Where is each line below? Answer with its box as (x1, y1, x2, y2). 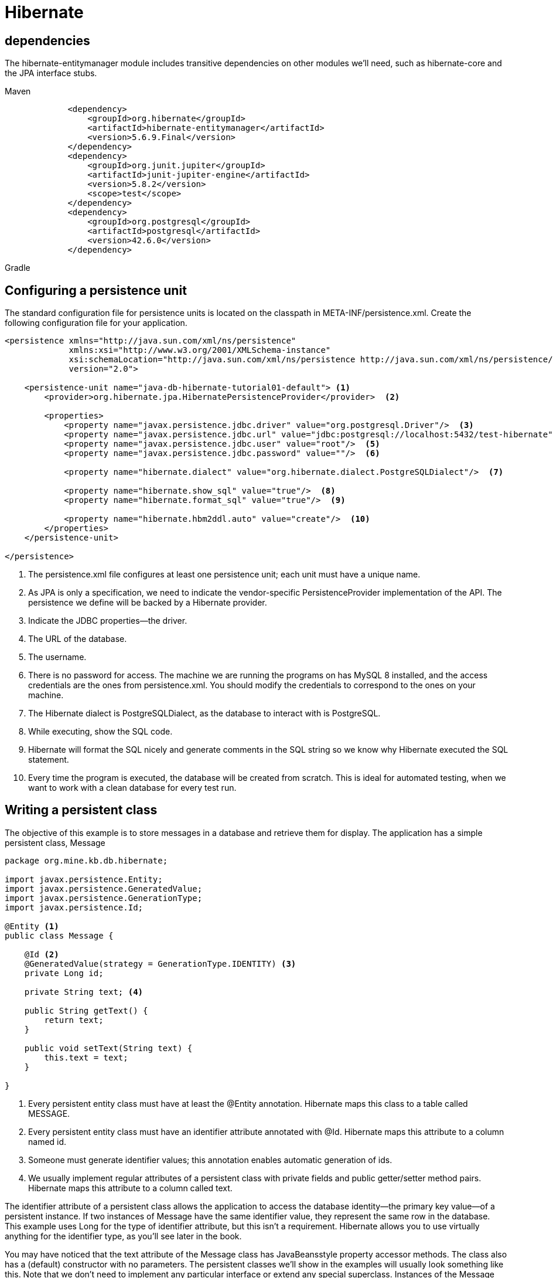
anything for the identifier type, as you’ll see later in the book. (5, 1231, 242, 1241)
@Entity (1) (5, 921, 59, 931)
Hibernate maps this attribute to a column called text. (28, 1182, 233, 1193)
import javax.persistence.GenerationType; (5, 893, 203, 903)
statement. (28, 754, 69, 765)
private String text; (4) (24, 987, 144, 997)
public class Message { (5, 930, 114, 940)
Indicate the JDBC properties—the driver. (28, 616, 187, 626)
